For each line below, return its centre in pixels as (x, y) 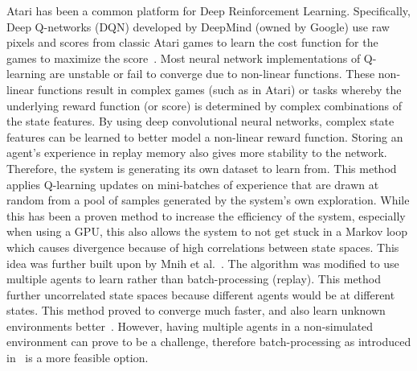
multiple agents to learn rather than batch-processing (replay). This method (194, 279)
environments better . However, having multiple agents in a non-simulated (190, 326)
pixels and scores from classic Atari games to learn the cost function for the (192, 42)
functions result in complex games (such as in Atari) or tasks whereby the (219, 89)
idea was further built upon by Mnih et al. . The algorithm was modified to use (203, 263)
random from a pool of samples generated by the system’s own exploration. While (208, 200)
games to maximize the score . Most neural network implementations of (184, 58)
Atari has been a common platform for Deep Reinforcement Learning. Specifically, (208, 10)
